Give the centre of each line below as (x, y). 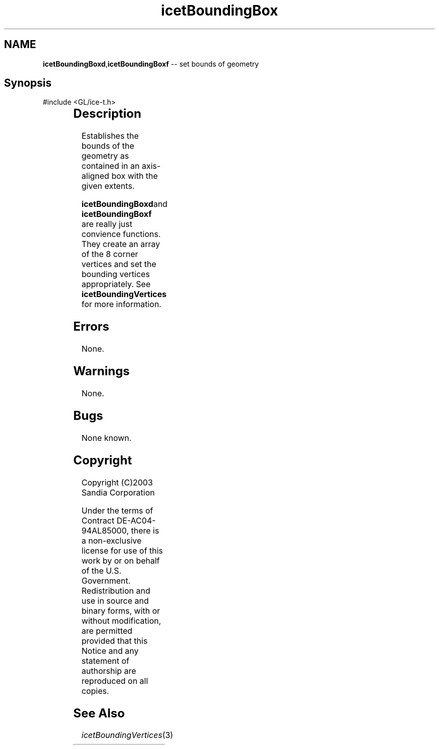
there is (145, 530)
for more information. (121, 304)
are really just (107, 224)
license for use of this (122, 550)
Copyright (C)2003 (117, 482)
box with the (135, 176)
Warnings (101, 371)
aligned (95, 176)
